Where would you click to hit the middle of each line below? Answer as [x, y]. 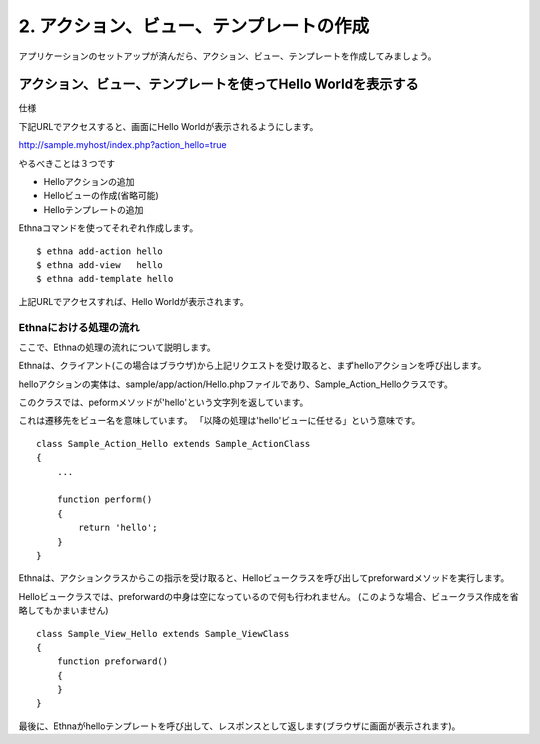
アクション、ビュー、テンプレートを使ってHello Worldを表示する [218, 84]
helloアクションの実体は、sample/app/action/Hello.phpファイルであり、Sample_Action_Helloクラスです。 [236, 384]
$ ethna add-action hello [100, 251]
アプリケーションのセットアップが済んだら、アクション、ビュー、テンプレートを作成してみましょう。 [227, 56]
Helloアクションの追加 [89, 182]
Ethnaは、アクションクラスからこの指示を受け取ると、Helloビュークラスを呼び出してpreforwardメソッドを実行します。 [264, 578]
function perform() [104, 499]
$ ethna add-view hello [100, 264]
